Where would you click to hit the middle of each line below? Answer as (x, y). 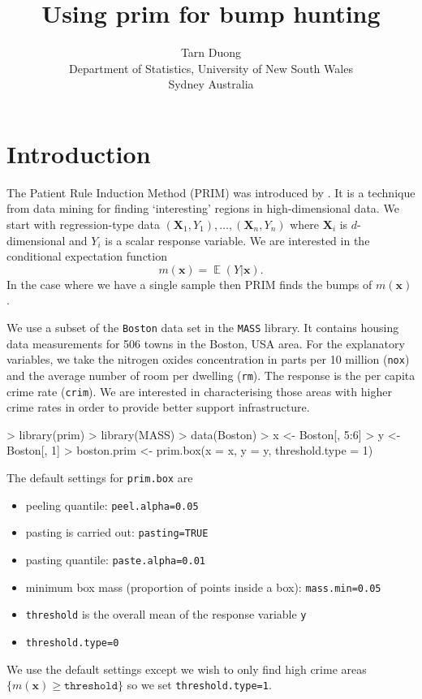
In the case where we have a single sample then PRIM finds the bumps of (189, 284)
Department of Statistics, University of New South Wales (211, 68)
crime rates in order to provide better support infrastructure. (158, 407)
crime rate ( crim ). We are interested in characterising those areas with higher (199, 391)
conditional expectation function (87, 256)
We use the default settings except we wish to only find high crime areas (187, 669)
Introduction (79, 153)
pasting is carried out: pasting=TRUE (117, 532)
